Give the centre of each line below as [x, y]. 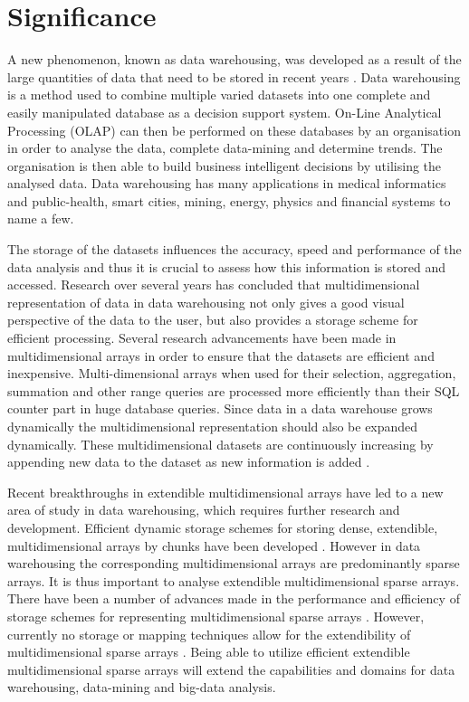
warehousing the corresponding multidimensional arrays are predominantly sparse [234, 563]
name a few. [41, 218]
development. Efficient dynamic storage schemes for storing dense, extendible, [223, 527]
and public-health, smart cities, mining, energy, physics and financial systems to [229, 200]
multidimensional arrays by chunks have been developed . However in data [214, 545]
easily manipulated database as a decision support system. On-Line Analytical [225, 112]
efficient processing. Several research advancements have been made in [202, 338]
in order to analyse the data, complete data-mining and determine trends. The [225, 148]
